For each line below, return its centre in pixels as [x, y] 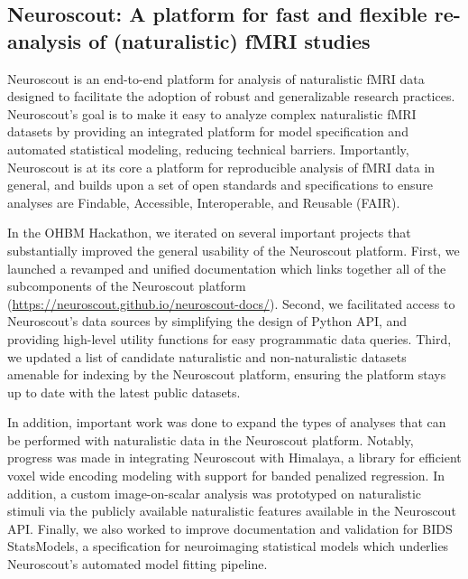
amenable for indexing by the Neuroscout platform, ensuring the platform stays [227, 374]
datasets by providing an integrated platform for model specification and [208, 131]
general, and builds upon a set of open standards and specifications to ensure [220, 185]
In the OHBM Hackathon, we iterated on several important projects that [209, 233]
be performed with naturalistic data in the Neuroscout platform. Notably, [211, 439]
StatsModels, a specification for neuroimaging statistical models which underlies [228, 546]
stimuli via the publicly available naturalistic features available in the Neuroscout [232, 511]
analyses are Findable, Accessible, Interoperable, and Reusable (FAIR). [204, 202]
